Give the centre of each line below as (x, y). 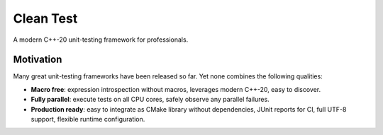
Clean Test (45, 18)
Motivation (38, 60)
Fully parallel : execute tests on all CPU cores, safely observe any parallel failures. (150, 100)
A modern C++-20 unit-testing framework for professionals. (101, 40)
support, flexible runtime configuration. (88, 119)
